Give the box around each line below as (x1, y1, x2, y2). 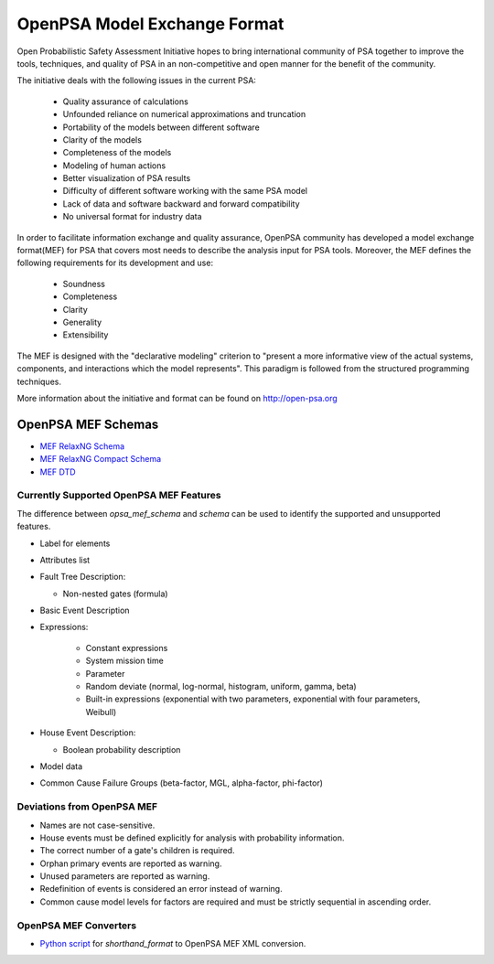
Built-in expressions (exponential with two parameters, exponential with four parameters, (85, 693, 421, 704)
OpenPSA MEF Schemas (16, 416, 159, 432)
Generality (62, 316, 102, 327)
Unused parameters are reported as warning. (39, 871, 210, 882)
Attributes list (39, 554, 91, 565)
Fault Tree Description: (39, 572, 126, 583)
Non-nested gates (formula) (62, 588, 168, 599)
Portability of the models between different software (62, 122, 260, 133)
